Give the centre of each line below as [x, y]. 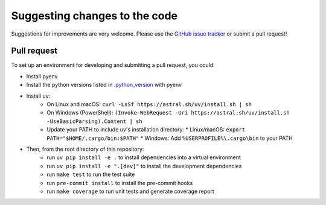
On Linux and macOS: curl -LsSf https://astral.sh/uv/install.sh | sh [149, 104]
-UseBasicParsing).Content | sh [94, 121]
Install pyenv [42, 76]
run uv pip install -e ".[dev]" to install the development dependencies [144, 166]
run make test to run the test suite [91, 174]
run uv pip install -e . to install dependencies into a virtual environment [144, 157]
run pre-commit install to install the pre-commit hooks [120, 183]
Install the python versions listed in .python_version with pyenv [104, 85]
